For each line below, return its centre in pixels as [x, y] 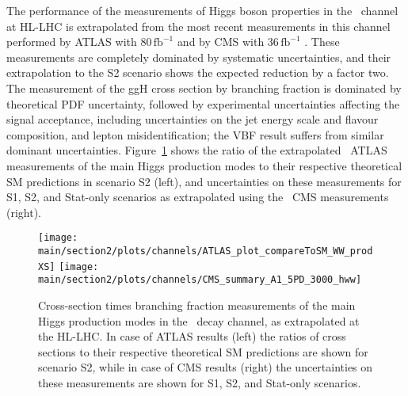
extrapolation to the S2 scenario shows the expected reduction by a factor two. [198, 72]
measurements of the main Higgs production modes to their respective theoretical [204, 165]
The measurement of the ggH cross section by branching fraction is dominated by [204, 88]
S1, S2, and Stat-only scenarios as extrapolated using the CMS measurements [198, 197]
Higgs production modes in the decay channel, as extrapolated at [199, 320]
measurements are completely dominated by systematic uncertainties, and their [199, 57]
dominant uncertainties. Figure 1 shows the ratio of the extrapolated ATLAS [197, 150]
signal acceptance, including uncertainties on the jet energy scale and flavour [193, 119]
